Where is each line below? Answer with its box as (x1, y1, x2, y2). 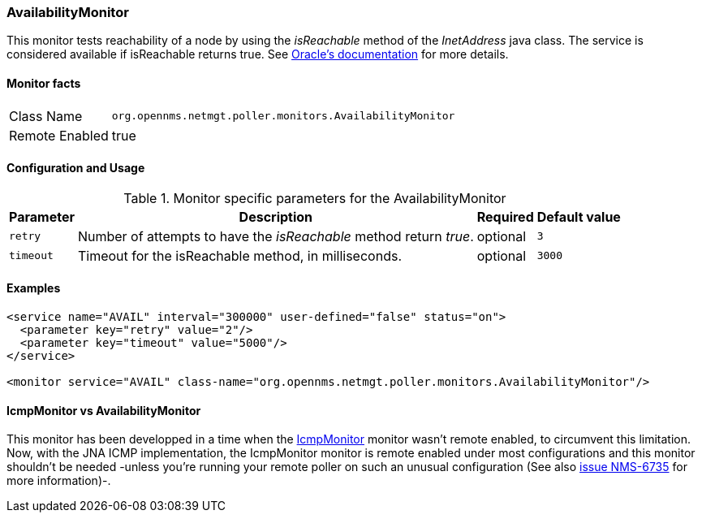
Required (476, 208, 534, 225)
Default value (536, 208, 621, 225)
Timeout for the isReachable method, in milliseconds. (77, 247, 402, 264)
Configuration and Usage (6, 161, 145, 175)
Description (239, 208, 313, 225)
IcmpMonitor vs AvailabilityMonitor (6, 403, 201, 417)
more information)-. (6, 474, 111, 488)
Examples (6, 281, 61, 296)
